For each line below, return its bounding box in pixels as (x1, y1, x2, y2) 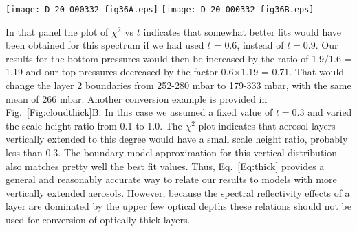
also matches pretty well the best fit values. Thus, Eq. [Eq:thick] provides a (6, 158, 325, 173)
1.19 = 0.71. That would (241, 64, 345, 79)
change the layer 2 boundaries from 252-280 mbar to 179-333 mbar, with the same (6, 78, 351, 93)
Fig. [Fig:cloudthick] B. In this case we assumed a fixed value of (6, 105, 273, 119)
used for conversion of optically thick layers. (6, 212, 191, 226)
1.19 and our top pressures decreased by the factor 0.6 (6, 64, 234, 79)
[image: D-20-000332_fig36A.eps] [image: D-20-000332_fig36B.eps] (6, 5, 314, 14)
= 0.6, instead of (213, 38, 284, 52)
